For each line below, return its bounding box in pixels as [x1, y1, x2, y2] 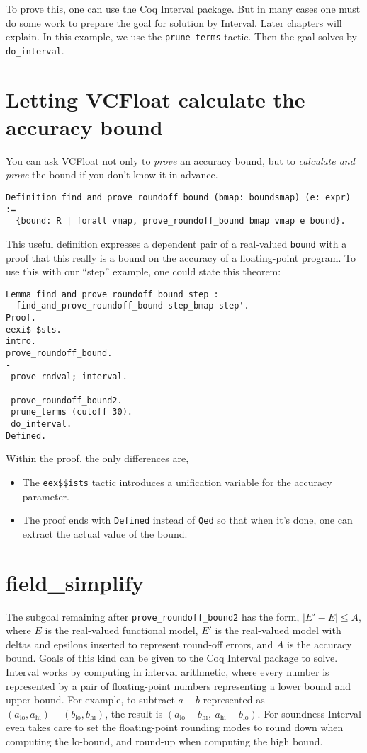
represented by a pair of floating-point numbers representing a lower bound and [6, 678, 351, 693]
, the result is [105, 706, 163, 720]
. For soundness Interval [257, 706, 361, 720]
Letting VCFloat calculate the [6, 84, 305, 113]
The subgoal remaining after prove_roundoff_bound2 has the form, [6, 609, 300, 623]
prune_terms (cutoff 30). [11, 407, 132, 418]
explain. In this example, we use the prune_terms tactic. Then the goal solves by [6, 29, 357, 44]
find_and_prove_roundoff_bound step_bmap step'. [16, 301, 249, 311]
